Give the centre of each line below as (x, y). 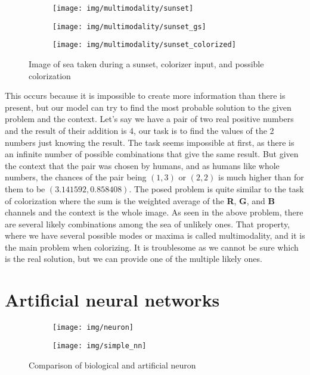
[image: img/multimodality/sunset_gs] (129, 26)
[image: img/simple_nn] (100, 346)
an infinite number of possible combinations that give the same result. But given (152, 154)
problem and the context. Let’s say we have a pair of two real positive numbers (149, 119)
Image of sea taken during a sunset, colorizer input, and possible (146, 63)
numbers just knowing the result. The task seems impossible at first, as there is (150, 142)
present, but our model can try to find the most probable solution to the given (148, 107)
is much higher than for (261, 177)
